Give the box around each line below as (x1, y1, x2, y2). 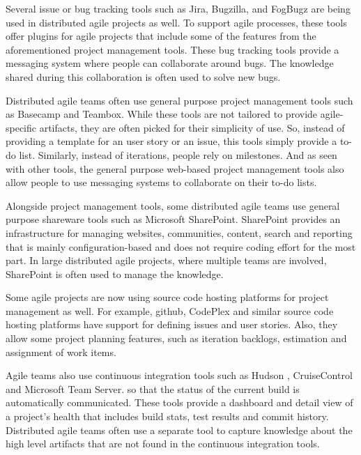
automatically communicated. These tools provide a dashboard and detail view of (6, 395, 353, 410)
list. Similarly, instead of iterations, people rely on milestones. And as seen (19, 147, 337, 162)
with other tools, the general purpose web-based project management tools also (6, 161, 344, 176)
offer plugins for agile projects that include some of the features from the (6, 29, 316, 43)
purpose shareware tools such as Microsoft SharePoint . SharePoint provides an (6, 212, 341, 226)
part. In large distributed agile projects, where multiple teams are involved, (6, 253, 327, 268)
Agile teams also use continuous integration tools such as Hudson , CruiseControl (6, 368, 353, 383)
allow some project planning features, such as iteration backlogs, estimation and (6, 331, 347, 346)
